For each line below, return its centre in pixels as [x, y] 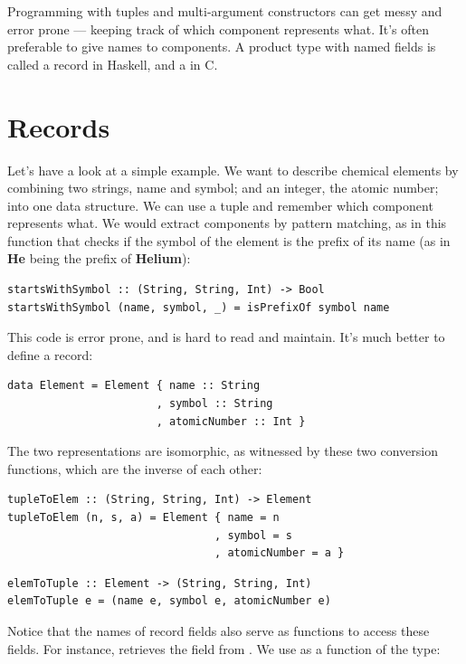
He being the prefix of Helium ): [99, 258]
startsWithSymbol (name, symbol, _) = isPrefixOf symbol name [199, 307]
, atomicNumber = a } [280, 553]
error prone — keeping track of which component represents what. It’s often [218, 28]
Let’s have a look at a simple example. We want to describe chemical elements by [233, 170]
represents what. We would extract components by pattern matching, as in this [227, 223]
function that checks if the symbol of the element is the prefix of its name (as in [229, 240]
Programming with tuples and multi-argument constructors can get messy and [225, 11]
